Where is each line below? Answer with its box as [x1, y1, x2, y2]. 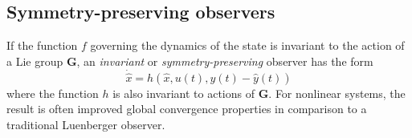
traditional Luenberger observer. [6, 116, 165, 133]
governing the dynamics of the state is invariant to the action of [90, 37, 405, 54]
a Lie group [6, 52, 63, 69]
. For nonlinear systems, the [268, 84, 406, 101]
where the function [6, 84, 99, 101]
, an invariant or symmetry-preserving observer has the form [76, 52, 373, 69]
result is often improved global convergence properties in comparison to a [6, 100, 367, 117]
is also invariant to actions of [112, 84, 255, 101]
